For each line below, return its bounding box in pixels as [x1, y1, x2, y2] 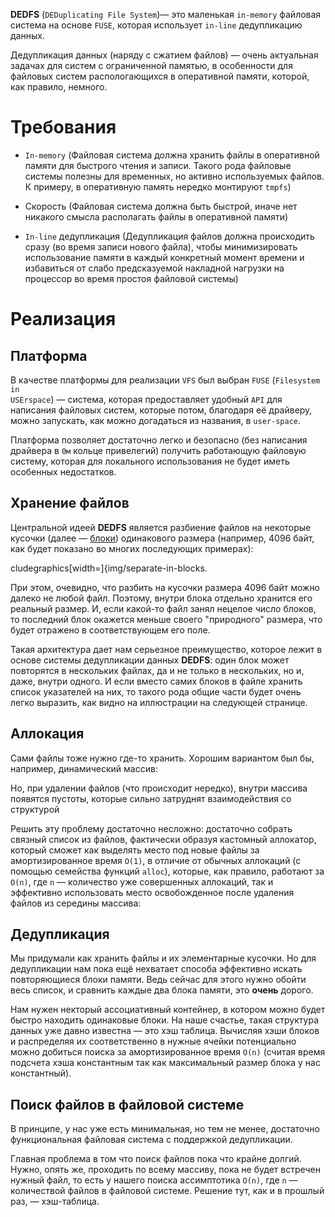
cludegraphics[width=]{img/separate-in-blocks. [10, 562, 208, 574]
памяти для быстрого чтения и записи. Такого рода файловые [24, 159, 292, 171]
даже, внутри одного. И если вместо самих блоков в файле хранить [10, 675, 303, 687]
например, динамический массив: [10, 762, 158, 774]
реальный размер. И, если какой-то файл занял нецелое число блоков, [10, 602, 317, 614]
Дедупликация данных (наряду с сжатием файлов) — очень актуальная [10, 49, 319, 61]
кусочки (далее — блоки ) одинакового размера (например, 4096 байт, [10, 532, 315, 544]
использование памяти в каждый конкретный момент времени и [24, 251, 305, 263]
